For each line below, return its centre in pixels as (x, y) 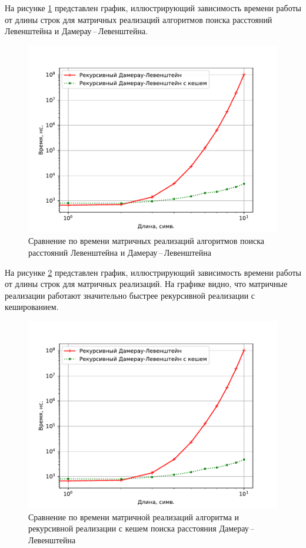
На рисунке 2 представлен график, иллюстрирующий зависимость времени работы (153, 272)
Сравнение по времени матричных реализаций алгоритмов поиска (146, 241)
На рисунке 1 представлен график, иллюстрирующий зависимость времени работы (153, 8)
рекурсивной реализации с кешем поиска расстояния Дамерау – (142, 528)
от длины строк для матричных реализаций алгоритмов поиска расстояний (139, 19)
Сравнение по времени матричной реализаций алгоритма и (134, 516)
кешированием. (32, 307)
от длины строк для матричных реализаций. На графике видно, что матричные (146, 284)
